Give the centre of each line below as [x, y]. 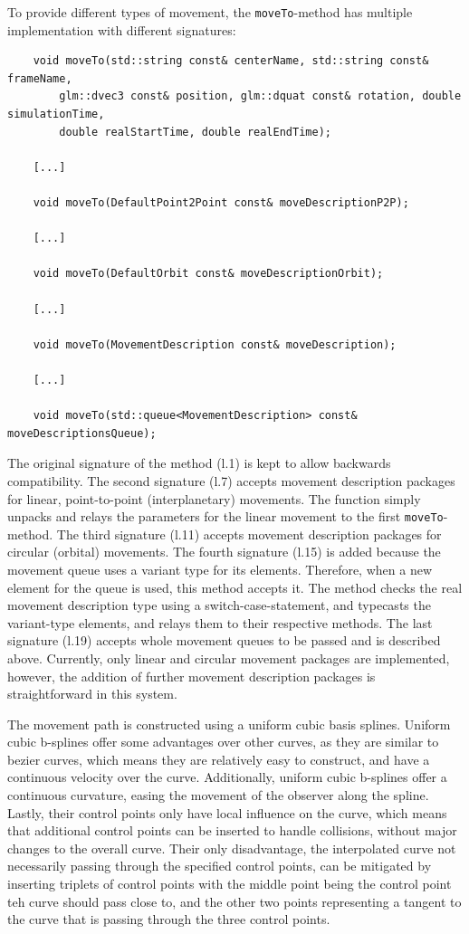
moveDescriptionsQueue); [82, 433]
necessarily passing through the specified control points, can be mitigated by [220, 866]
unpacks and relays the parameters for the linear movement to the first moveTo [225, 516]
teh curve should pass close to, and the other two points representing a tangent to [234, 901]
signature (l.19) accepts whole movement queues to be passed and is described [224, 640]
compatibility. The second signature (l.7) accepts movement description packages [231, 480]
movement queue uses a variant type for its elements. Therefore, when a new [220, 569]
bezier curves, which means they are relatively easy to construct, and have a [219, 759]
